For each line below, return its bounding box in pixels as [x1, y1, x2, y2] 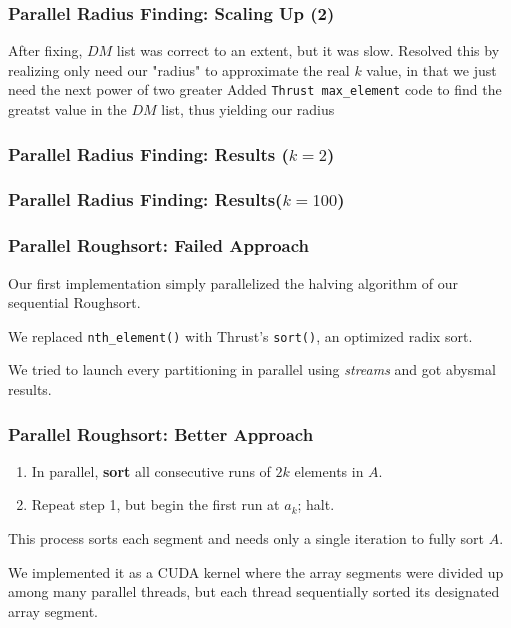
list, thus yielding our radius [161, 99, 335, 120]
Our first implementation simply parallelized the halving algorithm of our [8, 272, 458, 293]
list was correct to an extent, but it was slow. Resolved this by [116, 40, 500, 61]
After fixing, [8, 40, 83, 61]
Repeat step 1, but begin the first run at [31, 494, 280, 515]
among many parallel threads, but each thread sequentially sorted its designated [8, 581, 500, 602]
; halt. [297, 494, 335, 515]
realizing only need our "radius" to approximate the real [8, 59, 350, 80]
